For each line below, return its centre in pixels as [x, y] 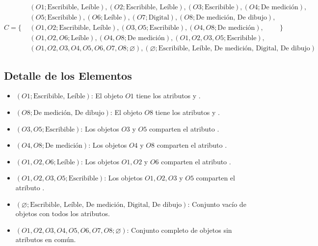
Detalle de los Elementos [68, 75]
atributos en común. [46, 239]
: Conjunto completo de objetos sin [179, 230]
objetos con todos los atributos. [63, 213]
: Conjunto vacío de [217, 204]
